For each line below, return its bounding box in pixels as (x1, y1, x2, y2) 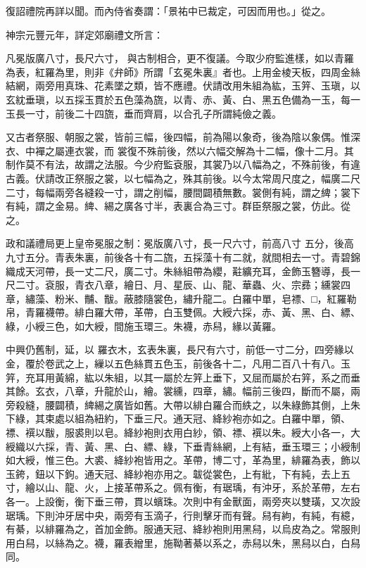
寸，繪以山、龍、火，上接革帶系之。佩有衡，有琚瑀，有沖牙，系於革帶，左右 (6, 480, 360, 495)
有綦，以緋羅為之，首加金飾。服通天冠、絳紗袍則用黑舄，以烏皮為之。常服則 (6, 522, 360, 536)
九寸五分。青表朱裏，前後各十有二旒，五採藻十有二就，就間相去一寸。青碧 (6, 249, 351, 264)
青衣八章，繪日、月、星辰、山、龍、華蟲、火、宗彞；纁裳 (74, 277, 341, 292)
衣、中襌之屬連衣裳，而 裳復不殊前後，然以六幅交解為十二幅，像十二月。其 (6, 143, 354, 158)
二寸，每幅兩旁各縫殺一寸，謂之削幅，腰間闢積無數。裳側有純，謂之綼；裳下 (6, 184, 360, 199)
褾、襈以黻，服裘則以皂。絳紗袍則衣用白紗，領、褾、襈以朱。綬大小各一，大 (6, 425, 360, 440)
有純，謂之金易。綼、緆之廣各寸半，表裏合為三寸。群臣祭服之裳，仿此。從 (6, 198, 351, 213)
